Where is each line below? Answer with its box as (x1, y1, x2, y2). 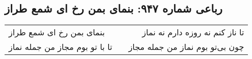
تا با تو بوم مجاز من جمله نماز (9, 41, 112, 53)
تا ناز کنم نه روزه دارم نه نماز (142, 26, 244, 38)
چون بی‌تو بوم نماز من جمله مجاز (128, 41, 244, 53)
